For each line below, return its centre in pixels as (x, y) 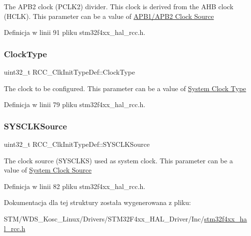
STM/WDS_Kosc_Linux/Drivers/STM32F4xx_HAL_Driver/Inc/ (104, 218)
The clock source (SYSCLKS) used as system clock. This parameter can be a (118, 160)
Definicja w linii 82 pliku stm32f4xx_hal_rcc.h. (75, 186)
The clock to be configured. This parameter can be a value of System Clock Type (125, 88)
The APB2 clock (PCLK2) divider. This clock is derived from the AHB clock (119, 6)
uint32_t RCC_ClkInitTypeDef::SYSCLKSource (77, 144)
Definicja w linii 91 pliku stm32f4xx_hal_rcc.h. (75, 32)
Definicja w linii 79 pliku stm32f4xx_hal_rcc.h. (75, 104)
